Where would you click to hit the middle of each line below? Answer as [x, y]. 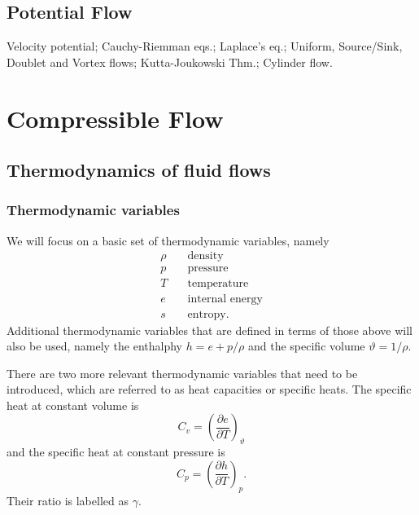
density [205, 256]
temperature [218, 284]
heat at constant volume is [73, 405]
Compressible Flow [115, 118]
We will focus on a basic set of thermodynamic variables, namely [168, 240]
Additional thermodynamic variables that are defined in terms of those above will [209, 330]
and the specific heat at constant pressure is [116, 452]
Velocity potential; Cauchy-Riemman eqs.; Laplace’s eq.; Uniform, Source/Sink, [205, 46]
